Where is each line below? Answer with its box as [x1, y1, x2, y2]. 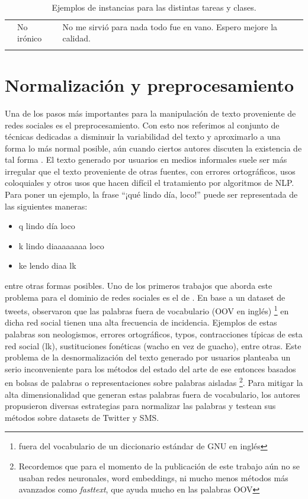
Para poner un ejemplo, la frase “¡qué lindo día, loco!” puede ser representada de [5, 188, 298, 201]
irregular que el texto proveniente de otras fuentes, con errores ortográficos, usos [5, 165, 296, 177]
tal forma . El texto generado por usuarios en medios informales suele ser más [5, 153, 287, 166]
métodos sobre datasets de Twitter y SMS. [5, 411, 159, 423]
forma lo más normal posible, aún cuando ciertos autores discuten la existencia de [5, 141, 302, 154]
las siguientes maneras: [5, 199, 88, 212]
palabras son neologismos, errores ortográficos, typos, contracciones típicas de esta [5, 328, 303, 340]
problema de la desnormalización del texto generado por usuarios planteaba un [5, 351, 291, 363]
